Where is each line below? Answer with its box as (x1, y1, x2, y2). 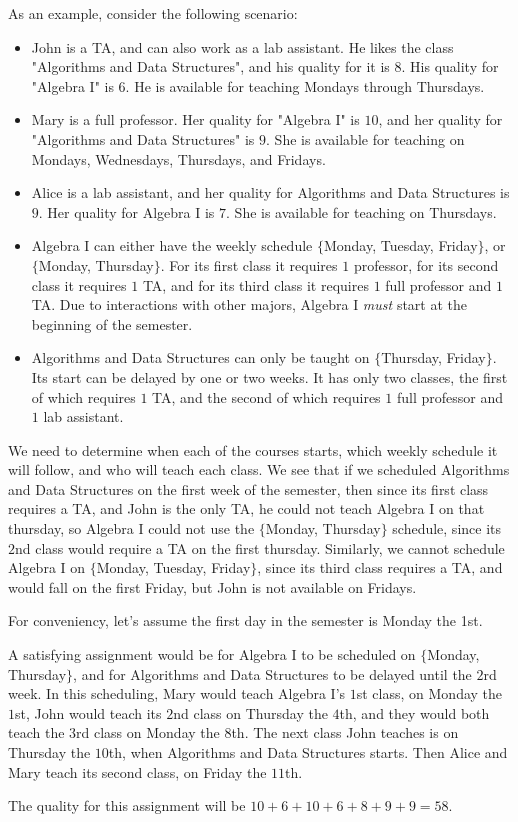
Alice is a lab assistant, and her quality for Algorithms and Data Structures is (31, 182, 510, 203)
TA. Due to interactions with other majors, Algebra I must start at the (31, 294, 467, 315)
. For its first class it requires (160, 254, 338, 275)
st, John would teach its (15, 702, 162, 723)
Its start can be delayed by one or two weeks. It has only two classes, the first (31, 366, 508, 387)
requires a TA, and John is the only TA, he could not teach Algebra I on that (8, 498, 485, 519)
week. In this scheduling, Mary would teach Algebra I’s (8, 683, 346, 704)
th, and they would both (339, 702, 490, 723)
